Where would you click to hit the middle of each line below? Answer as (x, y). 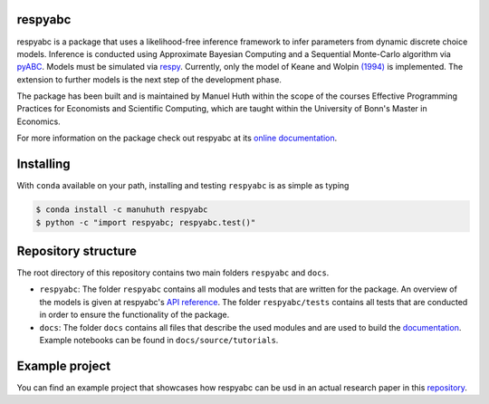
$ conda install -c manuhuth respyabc (122, 210)
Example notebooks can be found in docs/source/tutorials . (159, 340)
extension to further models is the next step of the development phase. (149, 79)
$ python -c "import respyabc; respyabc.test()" (146, 222)
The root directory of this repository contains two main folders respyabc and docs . (173, 273)
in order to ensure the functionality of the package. (134, 315)
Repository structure (77, 250)
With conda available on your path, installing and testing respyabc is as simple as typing (183, 186)
